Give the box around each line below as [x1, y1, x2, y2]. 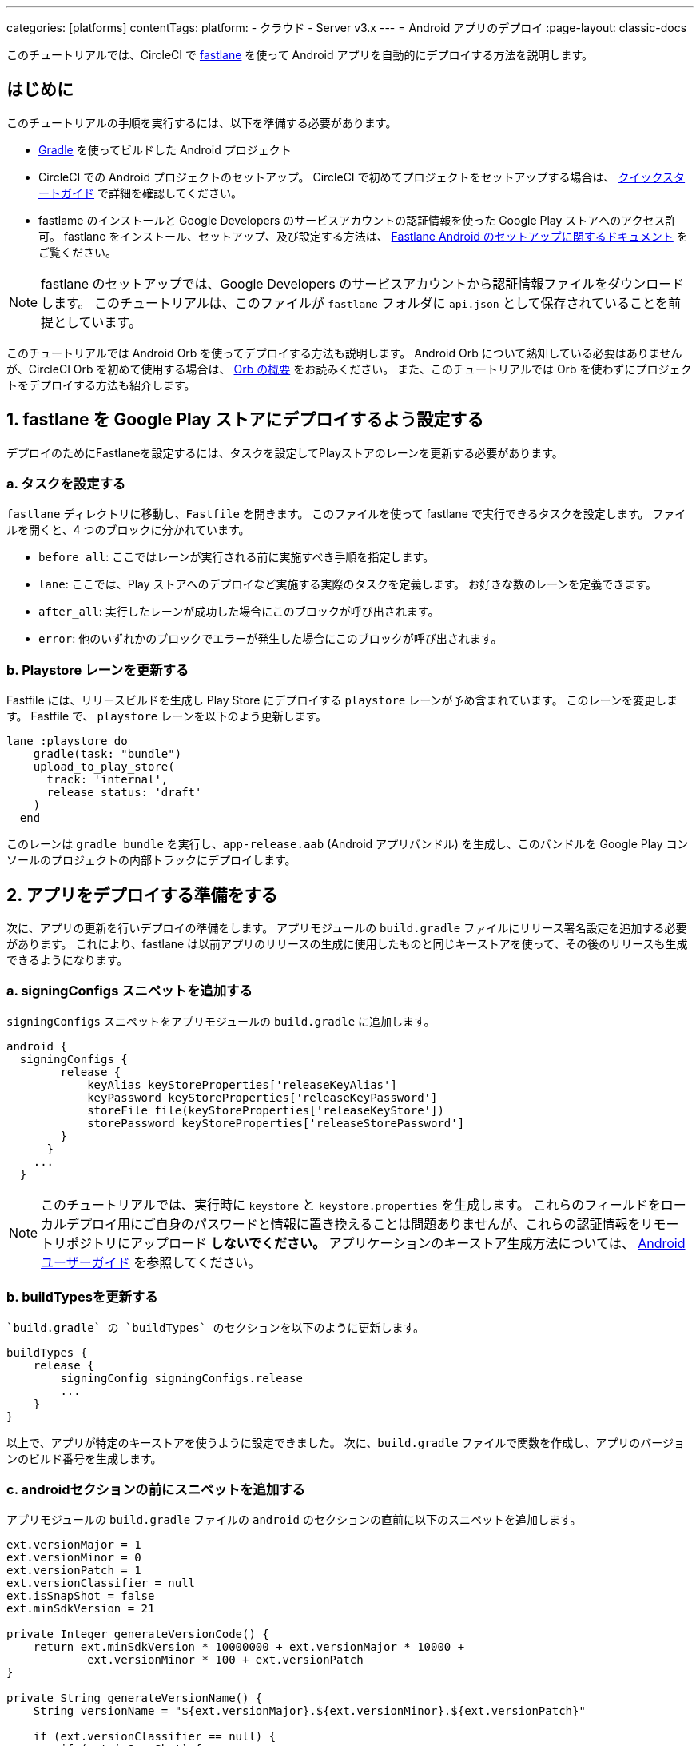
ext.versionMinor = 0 [6, 1551, 141, 1565]
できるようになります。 [6, 953, 129, 967]
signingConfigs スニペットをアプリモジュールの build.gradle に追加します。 [6, 1014, 436, 1028]
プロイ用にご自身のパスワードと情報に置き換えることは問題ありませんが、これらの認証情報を [79, 1215, 641, 1232]
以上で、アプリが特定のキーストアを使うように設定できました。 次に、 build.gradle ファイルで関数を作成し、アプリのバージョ [6, 1435, 686, 1449]
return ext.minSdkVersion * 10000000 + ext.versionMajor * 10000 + [33, 1640, 465, 1654]
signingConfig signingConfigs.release [60, 1371, 303, 1385]
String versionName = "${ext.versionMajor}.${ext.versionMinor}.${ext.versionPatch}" [33, 1704, 586, 1718]
